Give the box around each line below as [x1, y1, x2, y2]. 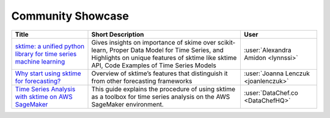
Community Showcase [11, 9, 130, 23]
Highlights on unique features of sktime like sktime [91, 53, 237, 62]
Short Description [91, 30, 144, 39]
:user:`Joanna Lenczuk [243, 69, 310, 78]
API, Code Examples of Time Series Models [91, 61, 216, 70]
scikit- [217, 38, 236, 46]
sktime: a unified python [15, 42, 85, 50]
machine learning [15, 57, 65, 65]
